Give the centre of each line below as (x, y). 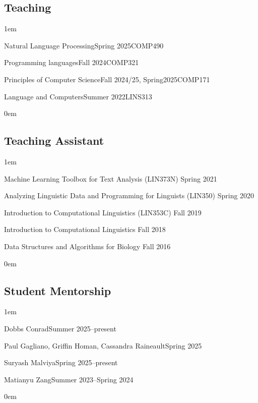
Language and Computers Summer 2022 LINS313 (78, 96)
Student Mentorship (58, 290)
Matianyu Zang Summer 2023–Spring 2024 (69, 379)
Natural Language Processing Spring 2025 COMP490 (84, 45)
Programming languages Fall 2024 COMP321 (72, 62)
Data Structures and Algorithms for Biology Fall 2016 (87, 246)
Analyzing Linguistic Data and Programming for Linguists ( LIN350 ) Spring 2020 (129, 195)
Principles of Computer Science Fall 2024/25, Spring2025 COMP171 (107, 79)
